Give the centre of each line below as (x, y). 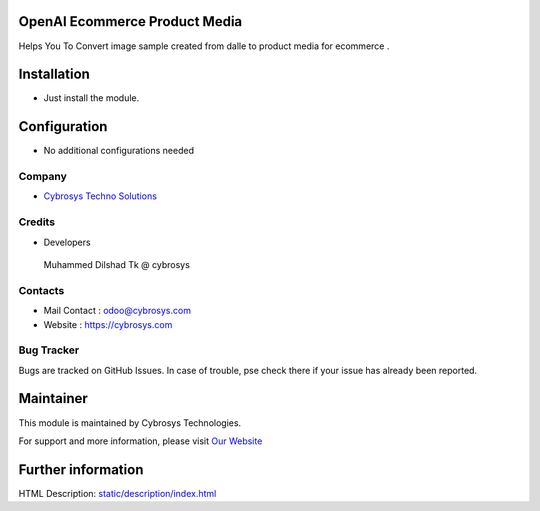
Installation (54, 74)
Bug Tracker (49, 350)
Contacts (41, 290)
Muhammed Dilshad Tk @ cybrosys (116, 264)
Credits (36, 222)
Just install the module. (91, 98)
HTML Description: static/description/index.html (117, 493)
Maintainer (53, 398)
